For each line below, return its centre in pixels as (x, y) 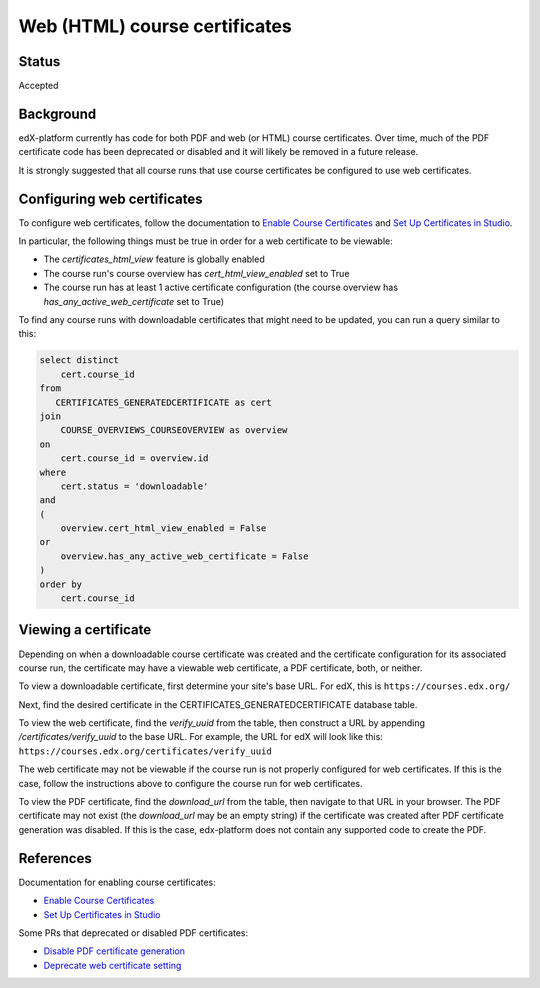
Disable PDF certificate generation (114, 951)
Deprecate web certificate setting (112, 965)
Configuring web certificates (110, 198)
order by (61, 584)
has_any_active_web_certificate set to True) (134, 301)
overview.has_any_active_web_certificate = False (184, 556)
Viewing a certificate (85, 630)
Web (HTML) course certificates (155, 26)
